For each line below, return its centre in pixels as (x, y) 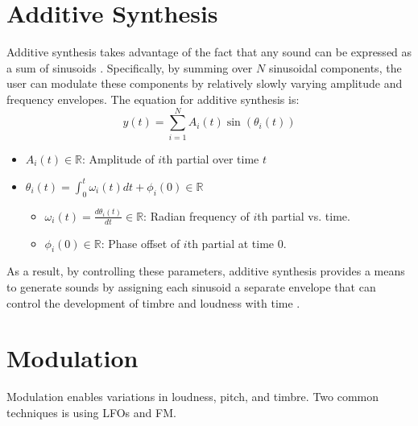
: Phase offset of (141, 243)
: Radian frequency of (197, 215)
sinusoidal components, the (335, 67)
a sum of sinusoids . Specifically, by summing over (130, 67)
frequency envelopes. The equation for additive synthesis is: (153, 99)
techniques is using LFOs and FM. (91, 412)
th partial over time (211, 158)
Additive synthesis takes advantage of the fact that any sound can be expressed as (209, 52)
